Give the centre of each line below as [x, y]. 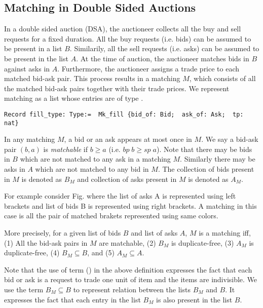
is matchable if [65, 149]
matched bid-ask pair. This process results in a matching [92, 78]
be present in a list [33, 48]
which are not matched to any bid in [92, 169]
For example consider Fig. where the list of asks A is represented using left [120, 196]
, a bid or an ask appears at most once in [128, 139]
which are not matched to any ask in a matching [95, 159]
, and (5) [101, 253]
